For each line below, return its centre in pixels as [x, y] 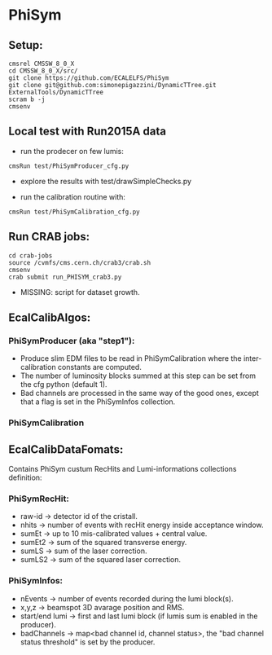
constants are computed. [100, 367]
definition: [25, 477]
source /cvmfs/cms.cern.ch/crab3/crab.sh [80, 262]
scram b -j [27, 99]
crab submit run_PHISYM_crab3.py [65, 277]
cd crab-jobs [31, 255]
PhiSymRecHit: [39, 499]
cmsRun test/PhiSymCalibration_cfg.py [74, 212]
